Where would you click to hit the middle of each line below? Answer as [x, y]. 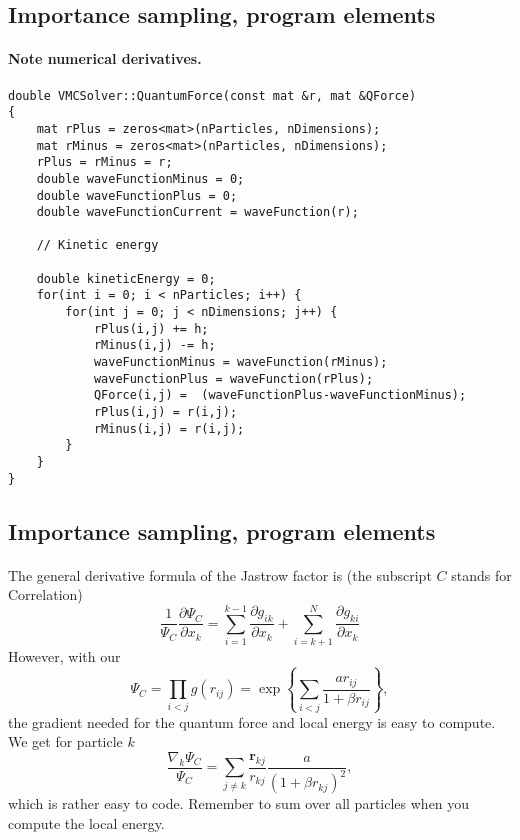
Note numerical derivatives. [105, 58]
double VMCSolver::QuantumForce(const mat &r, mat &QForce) [212, 95]
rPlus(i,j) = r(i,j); [165, 412]
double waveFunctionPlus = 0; [137, 195]
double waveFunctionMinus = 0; [140, 178]
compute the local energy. [86, 822]
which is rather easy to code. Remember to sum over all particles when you [239, 803]
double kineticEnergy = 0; [126, 278]
